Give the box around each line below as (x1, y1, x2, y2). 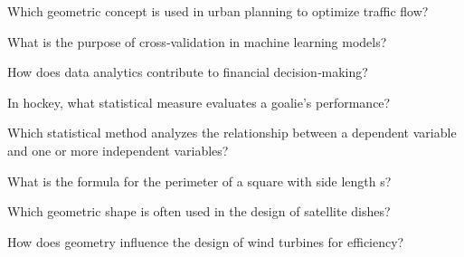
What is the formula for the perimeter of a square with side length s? (7, 171, 392, 190)
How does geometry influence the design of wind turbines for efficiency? (7, 232, 404, 251)
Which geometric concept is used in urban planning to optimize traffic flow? (7, 2, 429, 20)
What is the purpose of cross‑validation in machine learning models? (7, 32, 387, 51)
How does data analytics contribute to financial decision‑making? (7, 62, 368, 81)
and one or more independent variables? (7, 140, 229, 159)
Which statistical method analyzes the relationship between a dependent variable (7, 123, 457, 142)
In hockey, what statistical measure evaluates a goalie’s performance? (7, 92, 391, 111)
